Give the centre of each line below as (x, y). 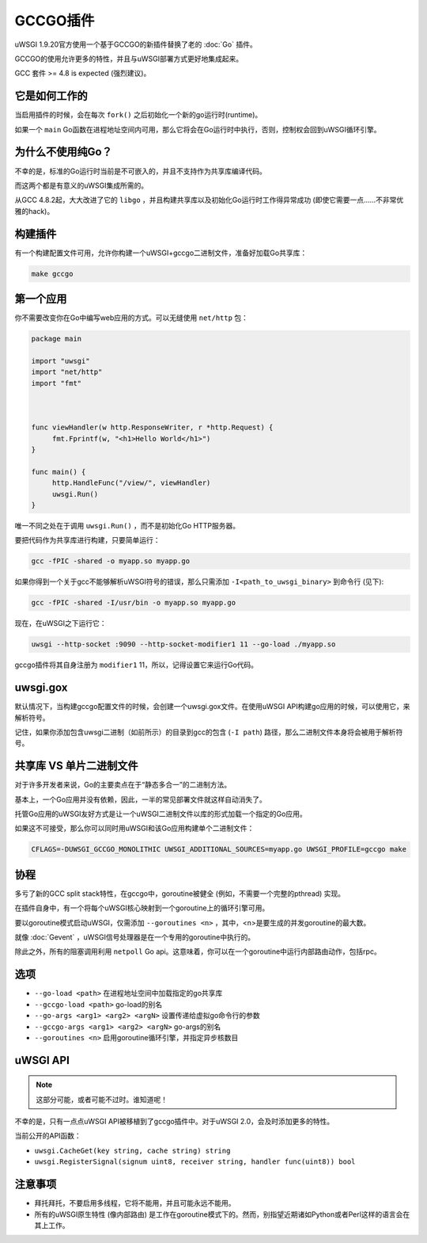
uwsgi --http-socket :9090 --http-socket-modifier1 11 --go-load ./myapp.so (183, 644)
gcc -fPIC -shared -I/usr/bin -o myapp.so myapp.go (134, 603)
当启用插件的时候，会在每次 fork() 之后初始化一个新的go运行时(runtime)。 (138, 115)
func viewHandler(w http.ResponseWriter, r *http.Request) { (152, 427)
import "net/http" (67, 372)
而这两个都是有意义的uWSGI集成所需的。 (81, 185)
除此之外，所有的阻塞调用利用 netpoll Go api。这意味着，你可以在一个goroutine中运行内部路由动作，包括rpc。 (198, 951)
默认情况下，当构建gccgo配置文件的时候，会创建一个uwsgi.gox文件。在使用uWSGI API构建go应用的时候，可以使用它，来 (212, 707)
